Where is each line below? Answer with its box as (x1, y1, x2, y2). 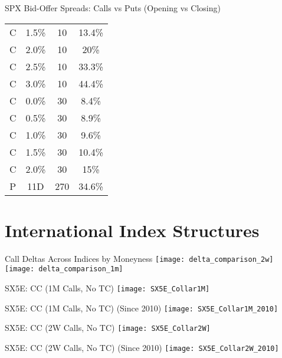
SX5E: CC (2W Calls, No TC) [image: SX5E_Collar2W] (5, 321, 211, 334)
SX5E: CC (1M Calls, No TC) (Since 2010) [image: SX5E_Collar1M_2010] (5, 301, 278, 314)
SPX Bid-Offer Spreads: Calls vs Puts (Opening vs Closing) (5, 2, 221, 14)
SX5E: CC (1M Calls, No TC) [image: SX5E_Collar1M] (5, 282, 210, 294)
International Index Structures (5, 218, 260, 242)
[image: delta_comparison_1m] (5, 265, 123, 274)
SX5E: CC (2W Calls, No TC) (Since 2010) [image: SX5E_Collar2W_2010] (5, 341, 279, 353)
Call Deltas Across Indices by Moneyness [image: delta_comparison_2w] (5, 252, 274, 264)
